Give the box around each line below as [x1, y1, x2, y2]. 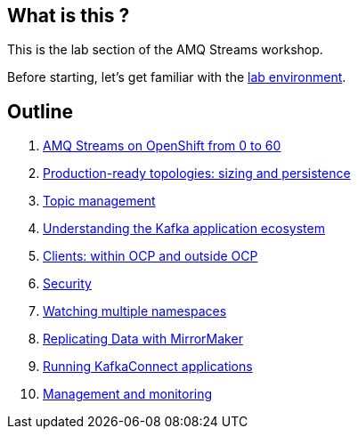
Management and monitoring [43, 386, 213, 402]
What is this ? [7, 4, 130, 27]
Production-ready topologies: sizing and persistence [43, 166, 351, 182]
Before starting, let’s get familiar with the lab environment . [7, 69, 346, 85]
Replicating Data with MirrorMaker [43, 331, 243, 347]
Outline [7, 100, 73, 123]
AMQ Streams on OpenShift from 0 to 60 [43, 138, 281, 154]
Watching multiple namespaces [43, 303, 227, 319]
